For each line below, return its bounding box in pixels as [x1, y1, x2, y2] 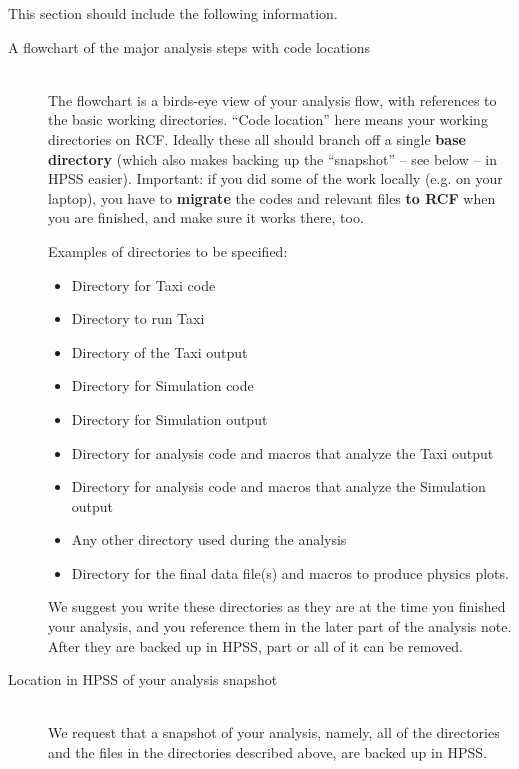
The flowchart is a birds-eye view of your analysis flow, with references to [48, 89, 497, 110]
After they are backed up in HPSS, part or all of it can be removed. [48, 635, 463, 656]
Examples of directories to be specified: [48, 240, 288, 261]
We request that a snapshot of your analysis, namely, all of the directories [48, 722, 500, 743]
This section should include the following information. [8, 3, 338, 23]
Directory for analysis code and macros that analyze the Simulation [71, 476, 486, 497]
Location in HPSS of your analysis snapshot [8, 669, 278, 690]
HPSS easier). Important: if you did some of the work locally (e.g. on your [48, 168, 503, 189]
